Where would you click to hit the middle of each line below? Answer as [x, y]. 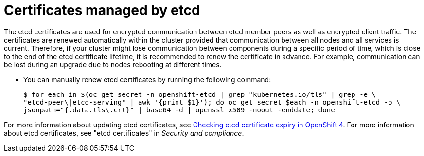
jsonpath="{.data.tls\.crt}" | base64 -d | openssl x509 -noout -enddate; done [179, 110]
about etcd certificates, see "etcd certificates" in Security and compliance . [124, 133]
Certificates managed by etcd [102, 10]
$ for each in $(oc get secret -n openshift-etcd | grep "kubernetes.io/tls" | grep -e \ [200, 94]
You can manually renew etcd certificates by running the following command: [147, 79]
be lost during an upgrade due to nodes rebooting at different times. [113, 64]
